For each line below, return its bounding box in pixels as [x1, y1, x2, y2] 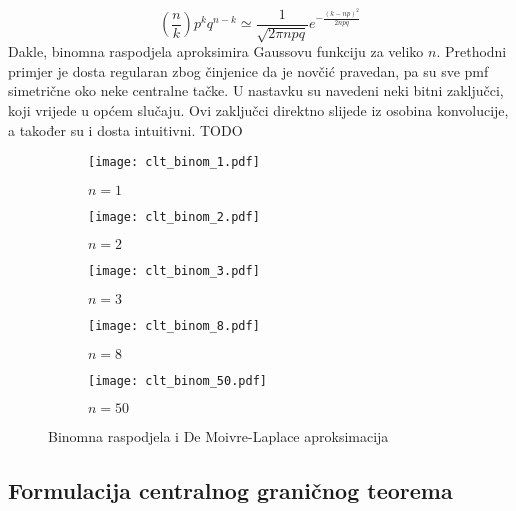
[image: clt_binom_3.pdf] [88, 264, 260, 279]
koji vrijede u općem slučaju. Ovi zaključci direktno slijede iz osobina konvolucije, [8, 99, 509, 120]
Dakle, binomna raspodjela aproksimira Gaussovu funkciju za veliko [8, 41, 424, 62]
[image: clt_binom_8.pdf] [88, 319, 260, 334]
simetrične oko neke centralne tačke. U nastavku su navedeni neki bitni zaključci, [8, 80, 504, 101]
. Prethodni [436, 41, 507, 62]
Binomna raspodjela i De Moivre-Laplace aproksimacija [48, 426, 389, 447]
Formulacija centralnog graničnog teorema [8, 475, 453, 506]
